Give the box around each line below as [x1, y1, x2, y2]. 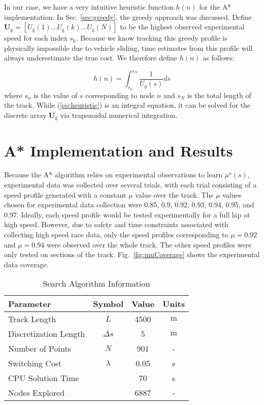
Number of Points [8, 342, 71, 355]
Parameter [8, 298, 51, 310]
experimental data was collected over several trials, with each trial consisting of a [4, 179, 257, 190]
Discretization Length [8, 328, 85, 340]
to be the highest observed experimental [120, 21, 245, 32]
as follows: [203, 52, 235, 63]
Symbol [93, 298, 124, 310]
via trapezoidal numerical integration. [60, 109, 178, 120]
